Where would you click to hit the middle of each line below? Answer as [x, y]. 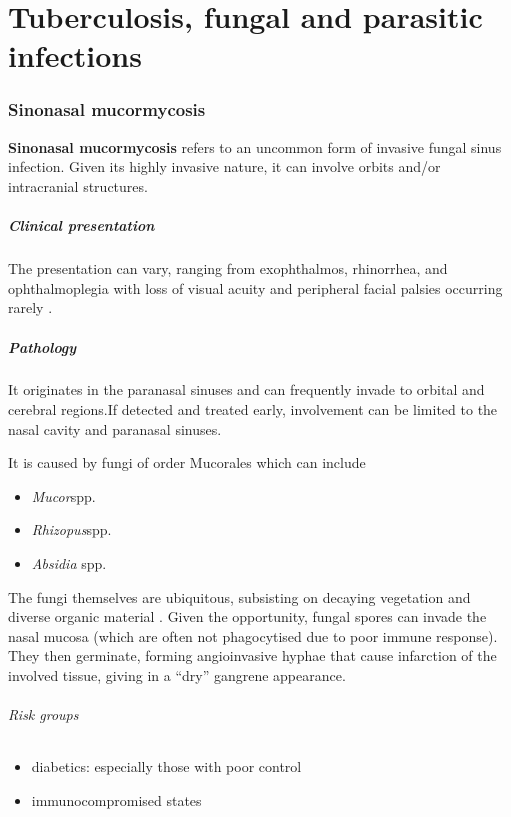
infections [75, 55]
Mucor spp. [63, 495]
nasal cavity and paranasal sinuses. [115, 428]
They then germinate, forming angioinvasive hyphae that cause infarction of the [252, 655]
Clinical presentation [81, 225]
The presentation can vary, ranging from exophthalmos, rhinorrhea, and [228, 268]
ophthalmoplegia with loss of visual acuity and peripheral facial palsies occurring [255, 287]
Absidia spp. [69, 563]
